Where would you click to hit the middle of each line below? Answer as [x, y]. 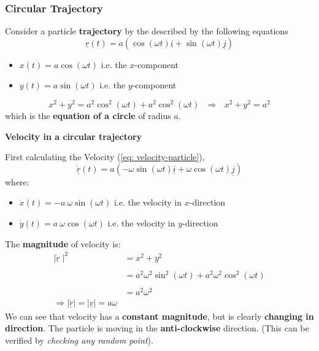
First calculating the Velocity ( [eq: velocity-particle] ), [105, 157]
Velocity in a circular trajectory [74, 136]
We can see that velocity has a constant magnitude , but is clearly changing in [159, 316]
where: [17, 181]
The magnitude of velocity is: [63, 243]
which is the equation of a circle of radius [88, 116]
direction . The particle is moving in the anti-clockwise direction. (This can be [157, 328]
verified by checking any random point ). [79, 340]
